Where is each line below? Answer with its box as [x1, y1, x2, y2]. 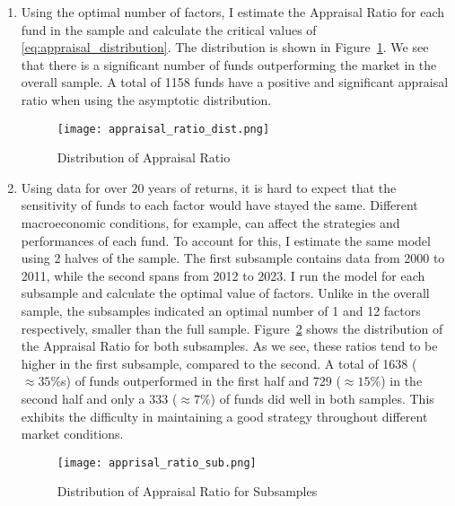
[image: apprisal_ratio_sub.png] [57, 456, 257, 469]
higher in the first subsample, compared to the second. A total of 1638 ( [21, 353, 417, 372]
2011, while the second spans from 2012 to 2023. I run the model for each [21, 266, 425, 284]
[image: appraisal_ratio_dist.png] [57, 122, 270, 135]
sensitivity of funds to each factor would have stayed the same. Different [21, 196, 418, 214]
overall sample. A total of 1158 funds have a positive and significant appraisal [21, 73, 449, 92]
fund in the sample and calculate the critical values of [21, 20, 317, 39]
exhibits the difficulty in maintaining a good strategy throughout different [21, 406, 428, 425]
